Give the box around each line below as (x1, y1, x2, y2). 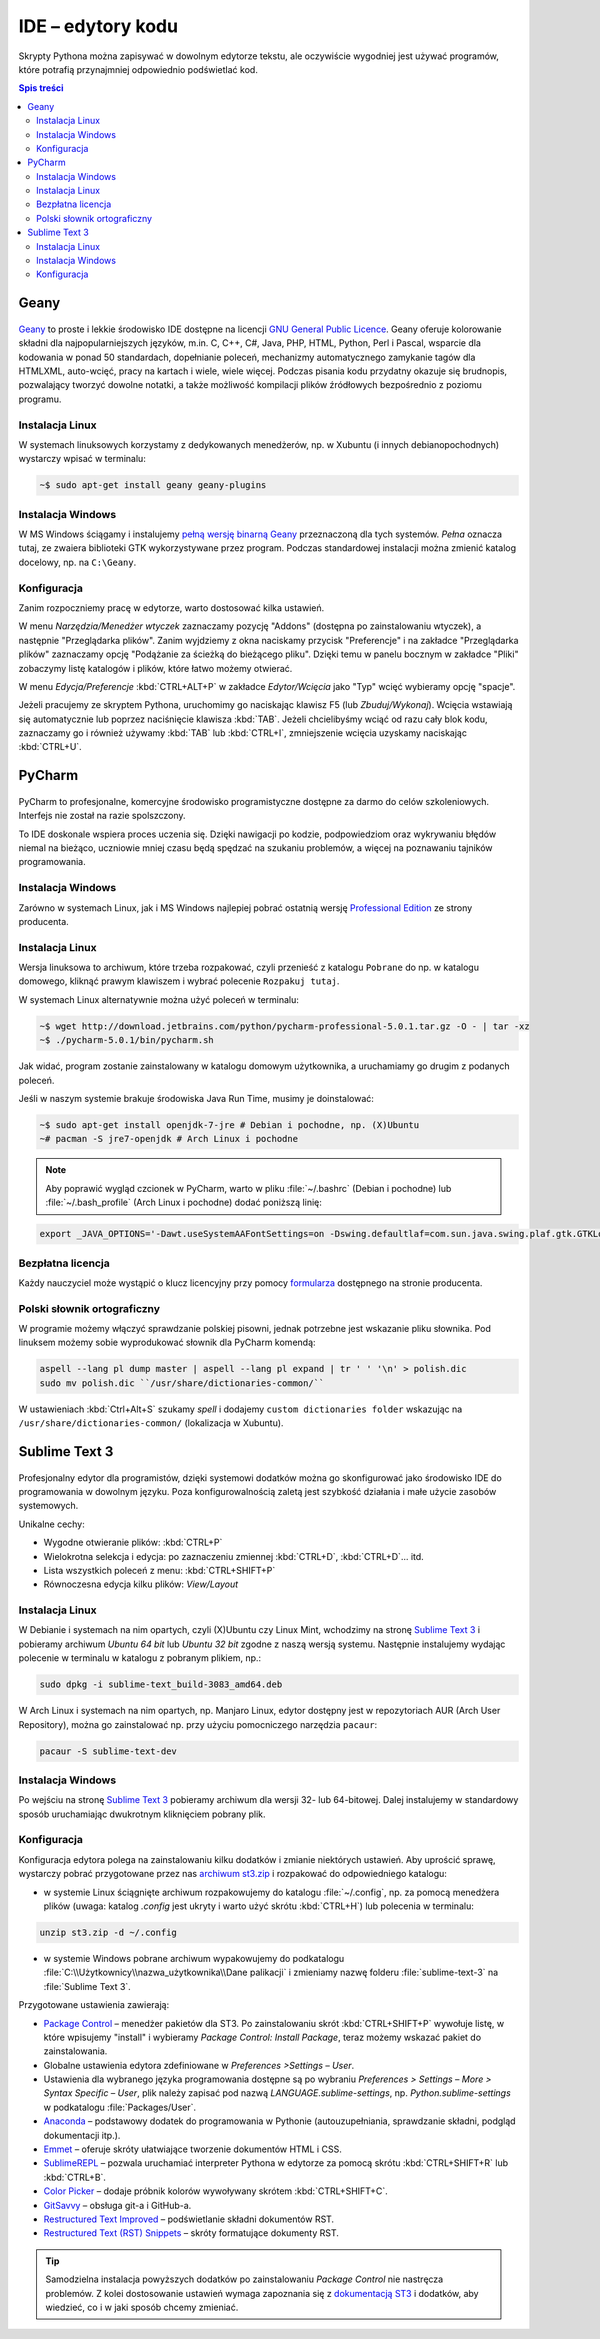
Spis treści (18, 82, 64, 94)
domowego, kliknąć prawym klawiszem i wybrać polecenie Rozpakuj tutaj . (18, 975, 340, 987)
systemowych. (18, 1500, 79, 1512)
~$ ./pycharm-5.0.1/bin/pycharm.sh (39, 1035, 214, 1046)
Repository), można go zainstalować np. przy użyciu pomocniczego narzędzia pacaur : (18, 1718, 378, 1730)
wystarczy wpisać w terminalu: (18, 453, 147, 465)
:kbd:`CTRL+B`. (43, 2171, 107, 2183)
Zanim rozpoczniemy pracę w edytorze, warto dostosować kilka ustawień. (18, 601, 325, 614)
